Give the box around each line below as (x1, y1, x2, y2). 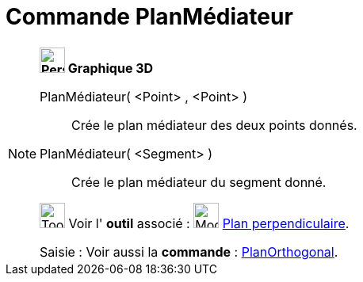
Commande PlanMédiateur (6, 3, 293, 30)
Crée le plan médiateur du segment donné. (71, 173, 327, 190)
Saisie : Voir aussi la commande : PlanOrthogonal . (40, 243, 338, 260)
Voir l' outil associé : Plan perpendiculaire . (68, 215, 350, 231)
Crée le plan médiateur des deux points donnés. (71, 116, 357, 133)
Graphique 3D (67, 59, 154, 76)
